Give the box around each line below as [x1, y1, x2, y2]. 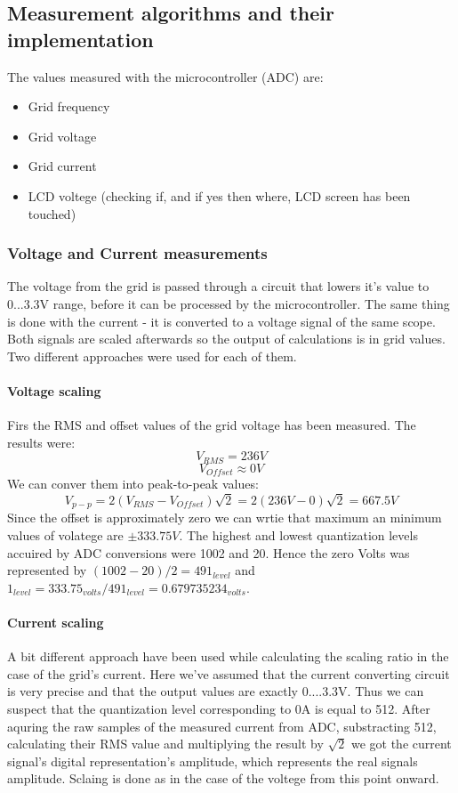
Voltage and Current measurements [7, 242, 268, 264]
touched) [28, 204, 76, 223]
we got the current [350, 734, 452, 753]
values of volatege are [7, 526, 124, 545]
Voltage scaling [7, 381, 101, 400]
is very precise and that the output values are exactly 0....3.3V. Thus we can [7, 682, 424, 700]
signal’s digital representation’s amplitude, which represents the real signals [7, 751, 418, 770]
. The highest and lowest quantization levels [179, 526, 418, 545]
